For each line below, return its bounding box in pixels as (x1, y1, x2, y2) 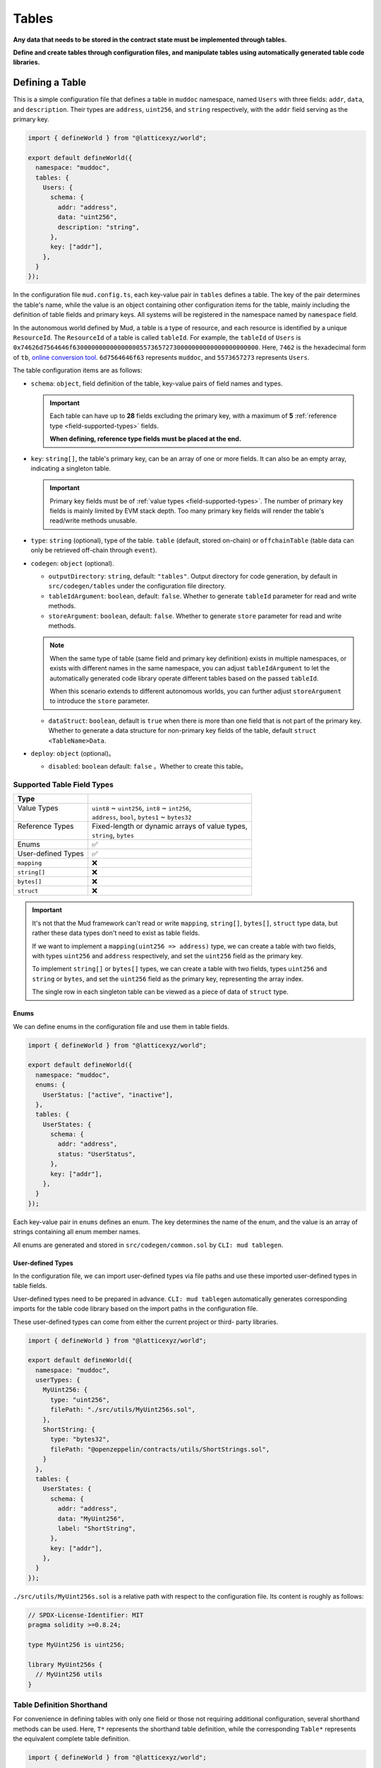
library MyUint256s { (28, 1661, 103, 1668)
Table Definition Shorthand (13, 1699, 108, 1709)
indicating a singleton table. (30, 464, 111, 472)
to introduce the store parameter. (49, 697, 150, 705)
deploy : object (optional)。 (30, 749, 115, 757)
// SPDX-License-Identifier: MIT (28, 1611, 144, 1619)
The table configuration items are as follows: (13, 366, 143, 375)
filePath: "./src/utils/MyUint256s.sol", (50, 1406, 195, 1414)
